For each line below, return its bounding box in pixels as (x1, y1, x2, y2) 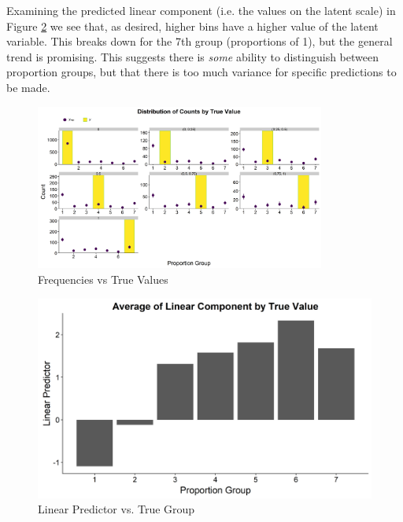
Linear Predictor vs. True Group (38, 501, 195, 517)
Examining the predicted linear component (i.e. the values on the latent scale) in (6, 2, 396, 18)
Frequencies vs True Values (38, 271, 168, 288)
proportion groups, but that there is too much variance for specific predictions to (6, 64, 397, 80)
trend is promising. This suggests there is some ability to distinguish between (6, 48, 379, 64)
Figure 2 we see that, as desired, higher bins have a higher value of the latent (6, 17, 379, 34)
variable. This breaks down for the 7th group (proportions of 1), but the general (6, 33, 393, 50)
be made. (6, 79, 50, 95)
